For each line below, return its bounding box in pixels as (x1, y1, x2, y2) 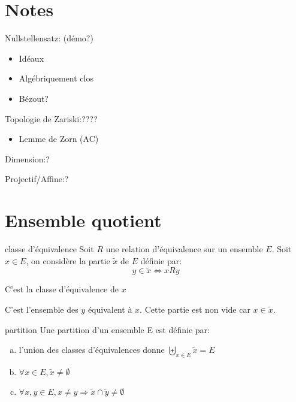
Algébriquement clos (19, 72, 93, 84)
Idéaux (19, 52, 44, 64)
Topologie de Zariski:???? (5, 112, 98, 125)
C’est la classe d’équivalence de (5, 283, 119, 295)
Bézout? (19, 92, 49, 104)
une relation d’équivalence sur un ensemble (105, 243, 263, 255)
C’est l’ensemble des (5, 303, 78, 315)
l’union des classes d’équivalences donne (19, 343, 165, 356)
